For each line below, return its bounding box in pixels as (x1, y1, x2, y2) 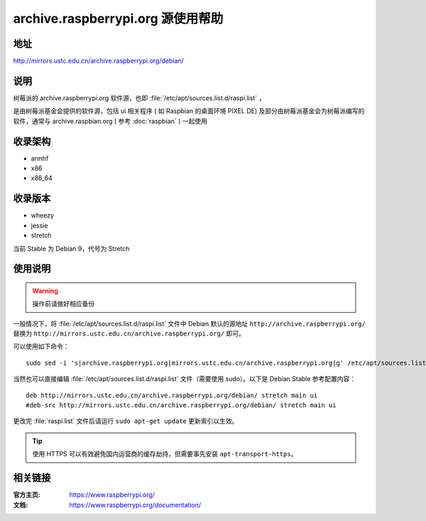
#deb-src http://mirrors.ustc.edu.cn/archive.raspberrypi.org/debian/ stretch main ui (26, 402, 337, 409)
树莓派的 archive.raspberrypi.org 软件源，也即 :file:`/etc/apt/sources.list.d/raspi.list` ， (13, 93, 266, 102)
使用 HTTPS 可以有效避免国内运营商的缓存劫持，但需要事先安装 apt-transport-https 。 (32, 450, 297, 458)
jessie (31, 221, 48, 230)
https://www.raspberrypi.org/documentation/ (69, 500, 202, 509)
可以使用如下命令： (13, 342, 70, 351)
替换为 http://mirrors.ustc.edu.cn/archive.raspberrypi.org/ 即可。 (13, 329, 245, 338)
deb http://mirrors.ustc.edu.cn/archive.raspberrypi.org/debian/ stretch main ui (26, 391, 318, 399)
